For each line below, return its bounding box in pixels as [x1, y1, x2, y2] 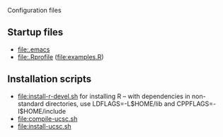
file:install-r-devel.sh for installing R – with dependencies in [17, 92, 190, 100]
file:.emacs [17, 45, 50, 54]
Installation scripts [7, 73, 92, 85]
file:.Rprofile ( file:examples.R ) [17, 52, 104, 61]
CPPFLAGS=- [176, 99, 217, 108]
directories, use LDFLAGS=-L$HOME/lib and [45, 99, 176, 108]
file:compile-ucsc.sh [17, 114, 78, 123]
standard [17, 99, 45, 108]
